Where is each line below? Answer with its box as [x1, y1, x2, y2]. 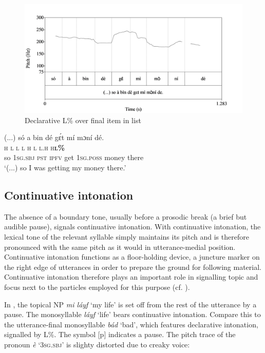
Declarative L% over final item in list [25, 114, 141, 125]
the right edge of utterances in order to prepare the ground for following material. [4, 261, 261, 272]
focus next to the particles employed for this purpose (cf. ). [4, 281, 190, 292]
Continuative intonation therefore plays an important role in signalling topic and [4, 271, 258, 282]
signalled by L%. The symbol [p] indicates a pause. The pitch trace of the [4, 329, 236, 340]
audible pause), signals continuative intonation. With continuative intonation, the [4, 221, 261, 232]
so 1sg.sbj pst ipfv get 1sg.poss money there [4, 152, 144, 163]
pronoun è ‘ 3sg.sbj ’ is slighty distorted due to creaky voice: [4, 339, 190, 349]
